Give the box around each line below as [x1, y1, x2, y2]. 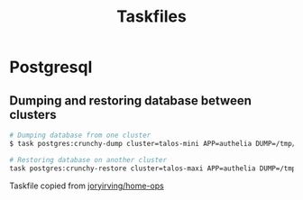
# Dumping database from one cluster [9, 131, 151, 140]
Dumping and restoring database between [9, 93, 252, 108]
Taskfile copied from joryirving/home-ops [9, 180, 164, 191]
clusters [9, 106, 57, 123]
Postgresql [9, 57, 93, 77]
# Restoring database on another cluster [9, 155, 168, 164]
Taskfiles [116, 6, 187, 27]
